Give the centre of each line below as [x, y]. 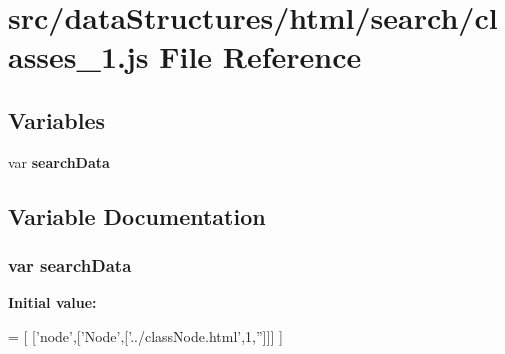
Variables [57, 119]
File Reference [260, 56]
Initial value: [52, 302]
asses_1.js [78, 56]
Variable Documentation [137, 215]
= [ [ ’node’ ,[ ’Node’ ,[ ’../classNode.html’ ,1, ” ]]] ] [145, 335]
